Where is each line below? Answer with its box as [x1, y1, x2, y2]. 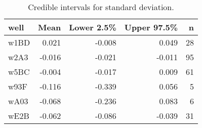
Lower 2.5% [69, 21, 116, 33]
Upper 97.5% [124, 21, 178, 33]
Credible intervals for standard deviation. [28, 1, 174, 13]
